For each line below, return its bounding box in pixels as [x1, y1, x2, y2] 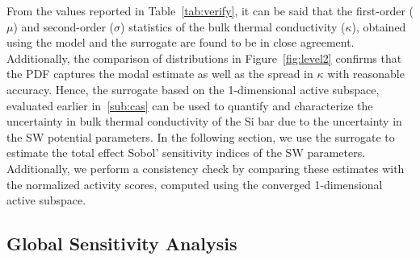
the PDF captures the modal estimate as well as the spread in [6, 65, 313, 82]
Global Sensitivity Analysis [6, 231, 237, 256]
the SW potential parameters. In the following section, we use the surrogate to [6, 128, 395, 145]
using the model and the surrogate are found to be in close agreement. [6, 34, 355, 51]
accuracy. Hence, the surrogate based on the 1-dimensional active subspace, [6, 80, 380, 97]
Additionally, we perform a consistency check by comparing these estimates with [6, 159, 405, 176]
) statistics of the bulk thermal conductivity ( [120, 18, 346, 35]
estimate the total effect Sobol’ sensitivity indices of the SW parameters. [6, 144, 366, 161]
